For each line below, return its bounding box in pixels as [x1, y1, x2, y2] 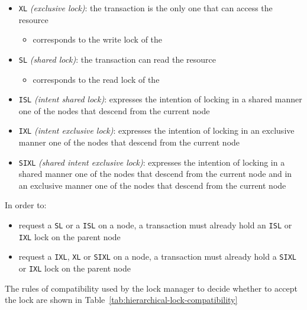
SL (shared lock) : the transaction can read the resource [18, 53, 216, 65]
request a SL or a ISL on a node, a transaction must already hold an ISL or [18, 219, 292, 231]
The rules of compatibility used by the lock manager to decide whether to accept [5, 282, 298, 294]
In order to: [5, 199, 47, 211]
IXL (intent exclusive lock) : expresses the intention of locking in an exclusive [18, 124, 295, 137]
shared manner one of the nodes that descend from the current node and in [18, 167, 292, 180]
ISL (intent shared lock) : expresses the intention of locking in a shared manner [18, 93, 302, 105]
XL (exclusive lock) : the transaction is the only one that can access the [18, 2, 273, 14]
